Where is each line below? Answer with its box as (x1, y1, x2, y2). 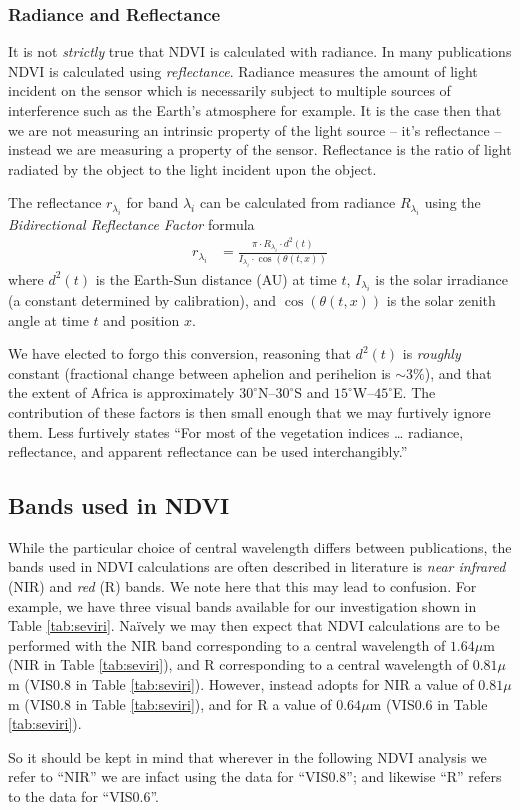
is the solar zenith (386, 289, 496, 310)
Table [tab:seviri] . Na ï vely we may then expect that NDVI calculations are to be (8, 615, 500, 636)
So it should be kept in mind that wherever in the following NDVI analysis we (8, 746, 487, 767)
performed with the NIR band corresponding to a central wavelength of (8, 634, 446, 655)
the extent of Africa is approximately (8, 382, 235, 403)
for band (126, 192, 179, 213)
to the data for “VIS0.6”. (8, 786, 159, 807)
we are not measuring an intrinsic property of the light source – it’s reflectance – (8, 119, 502, 140)
